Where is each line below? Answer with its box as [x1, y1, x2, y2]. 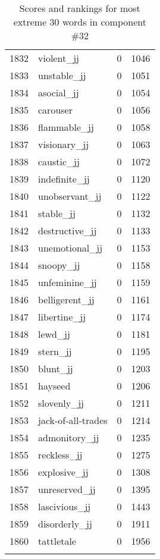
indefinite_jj [38, 172, 90, 186]
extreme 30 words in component [13, 15, 146, 29]
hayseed [38, 379, 71, 392]
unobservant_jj [38, 189, 102, 203]
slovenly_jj [38, 396, 84, 410]
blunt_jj [38, 362, 73, 375]
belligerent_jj [38, 293, 95, 306]
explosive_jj [38, 465, 89, 479]
